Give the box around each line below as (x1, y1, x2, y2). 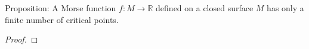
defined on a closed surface (156, 2, 254, 14)
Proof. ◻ (5, 33, 38, 45)
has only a (267, 2, 304, 14)
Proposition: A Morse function (5, 2, 116, 14)
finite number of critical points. (5, 13, 119, 25)
